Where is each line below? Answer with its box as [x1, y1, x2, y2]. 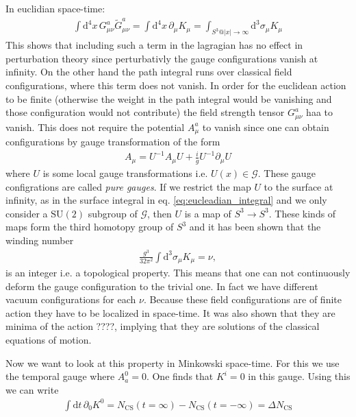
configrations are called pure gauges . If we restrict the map [5, 179, 251, 193]
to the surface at [264, 179, 333, 193]
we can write [5, 382, 59, 396]
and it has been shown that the [189, 219, 321, 234]
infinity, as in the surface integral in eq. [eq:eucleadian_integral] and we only [5, 193, 327, 207]
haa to [306, 105, 333, 119]
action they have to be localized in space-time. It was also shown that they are [5, 305, 335, 320]
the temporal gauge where [5, 369, 115, 383]
